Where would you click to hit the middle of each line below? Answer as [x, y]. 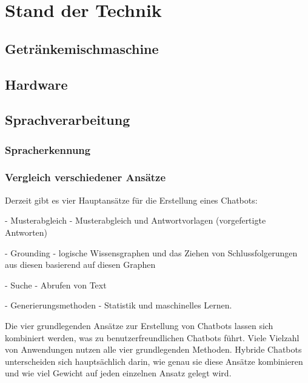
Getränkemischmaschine [82, 48]
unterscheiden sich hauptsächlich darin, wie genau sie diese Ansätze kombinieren [154, 361]
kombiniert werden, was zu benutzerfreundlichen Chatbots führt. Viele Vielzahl [152, 337]
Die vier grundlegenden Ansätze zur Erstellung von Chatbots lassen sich [139, 325]
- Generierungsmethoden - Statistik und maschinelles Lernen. [119, 305]
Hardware [36, 84]
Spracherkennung [48, 149]
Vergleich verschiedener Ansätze [85, 177]
